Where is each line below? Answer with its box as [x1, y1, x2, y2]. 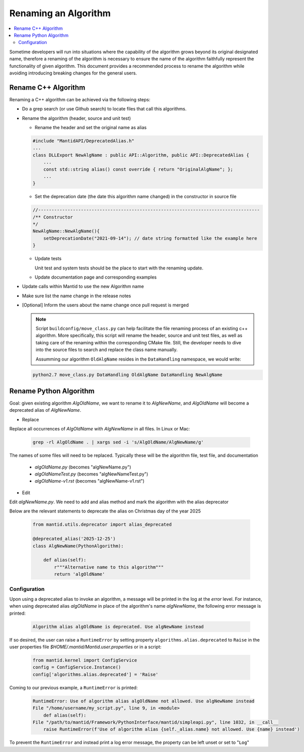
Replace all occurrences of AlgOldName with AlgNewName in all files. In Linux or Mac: [9, 426, 190, 432]
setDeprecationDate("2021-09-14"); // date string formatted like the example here [43, 235, 257, 241]
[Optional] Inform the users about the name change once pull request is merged [22, 302, 189, 308]
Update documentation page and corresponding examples [34, 274, 157, 280]
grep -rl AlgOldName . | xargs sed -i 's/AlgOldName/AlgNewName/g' [32, 440, 204, 445]
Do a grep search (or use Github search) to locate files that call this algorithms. [22, 106, 187, 112]
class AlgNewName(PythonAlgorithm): [32, 543, 124, 549]
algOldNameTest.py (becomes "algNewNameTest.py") [34, 471, 148, 477]
